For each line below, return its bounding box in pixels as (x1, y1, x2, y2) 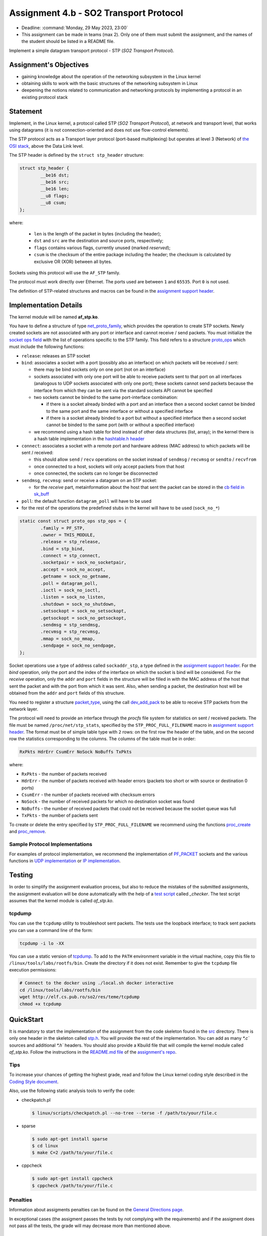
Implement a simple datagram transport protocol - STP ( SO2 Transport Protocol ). (9, 47, 175, 53)
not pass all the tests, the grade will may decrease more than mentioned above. (9, 1223, 171, 1229)
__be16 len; (40, 186, 69, 192)
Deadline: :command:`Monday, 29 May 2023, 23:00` (21, 25, 128, 31)
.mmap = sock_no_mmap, (40, 636, 96, 641)
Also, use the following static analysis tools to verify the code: (9, 1088, 135, 1094)
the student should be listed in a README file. (21, 39, 115, 44)
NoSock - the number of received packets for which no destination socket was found (21, 798, 195, 804)
